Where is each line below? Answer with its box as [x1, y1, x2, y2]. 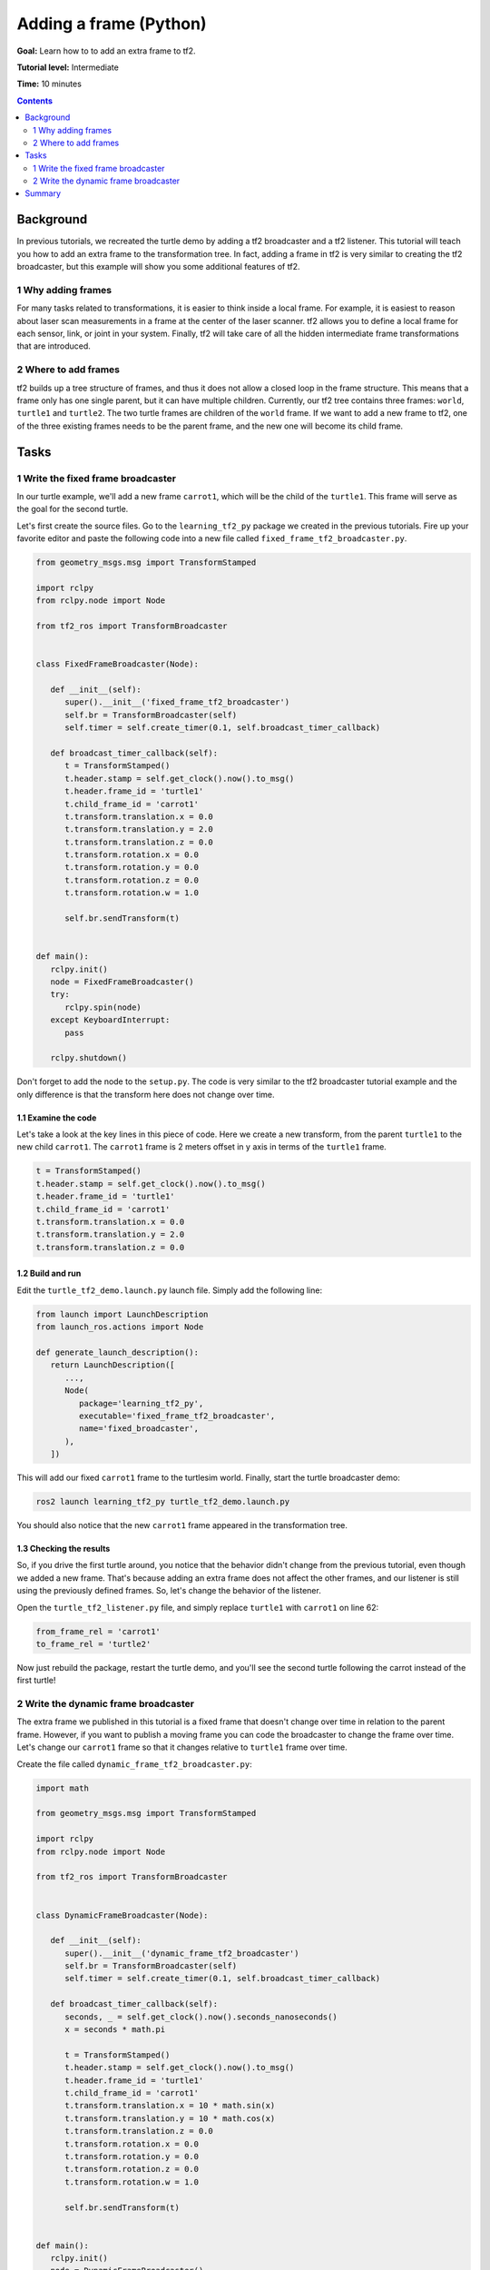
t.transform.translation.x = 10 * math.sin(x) [64, 2100, 276, 2111]
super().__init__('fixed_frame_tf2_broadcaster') [64, 697, 290, 707]
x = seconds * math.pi [64, 2025, 166, 2035]
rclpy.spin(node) [64, 1002, 142, 1012]
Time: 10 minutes [16, 78, 82, 90]
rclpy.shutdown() [50, 1053, 127, 1063]
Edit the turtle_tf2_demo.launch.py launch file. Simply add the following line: [16, 1285, 322, 1296]
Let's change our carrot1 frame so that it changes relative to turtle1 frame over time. [16, 1742, 348, 1752]
